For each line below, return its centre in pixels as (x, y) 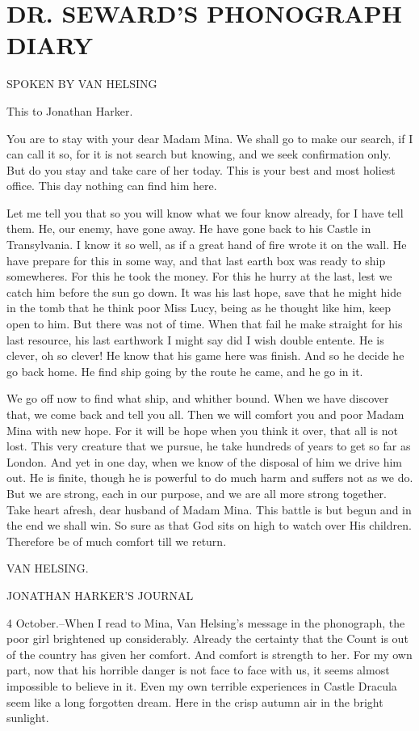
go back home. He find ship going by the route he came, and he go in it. (185, 371)
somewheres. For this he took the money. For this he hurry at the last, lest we (199, 276)
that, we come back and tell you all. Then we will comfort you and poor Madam (205, 414)
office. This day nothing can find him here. (112, 186)
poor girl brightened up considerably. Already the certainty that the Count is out (207, 638)
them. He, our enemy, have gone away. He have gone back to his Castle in (189, 228)
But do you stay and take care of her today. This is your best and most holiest (201, 169)
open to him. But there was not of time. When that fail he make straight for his (205, 324)
